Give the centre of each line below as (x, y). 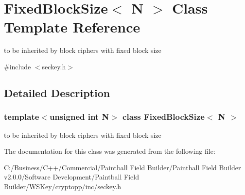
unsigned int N (79, 117)
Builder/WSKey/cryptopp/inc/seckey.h (63, 186)
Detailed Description (57, 92)
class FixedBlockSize (164, 117)
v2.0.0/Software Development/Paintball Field (71, 177)
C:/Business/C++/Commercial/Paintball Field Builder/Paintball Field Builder (122, 167)
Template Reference (72, 27)
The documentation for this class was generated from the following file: (110, 151)
